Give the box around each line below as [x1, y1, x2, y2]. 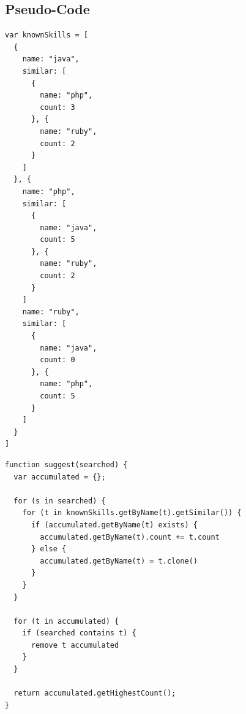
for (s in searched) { [13, 496, 106, 505]
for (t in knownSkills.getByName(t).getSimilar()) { [22, 508, 242, 518]
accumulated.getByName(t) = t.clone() [40, 556, 198, 565]
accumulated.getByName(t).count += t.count [40, 532, 220, 541]
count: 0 [40, 355, 75, 365]
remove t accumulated [31, 640, 119, 650]
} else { [31, 545, 67, 554]
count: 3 [40, 103, 75, 112]
